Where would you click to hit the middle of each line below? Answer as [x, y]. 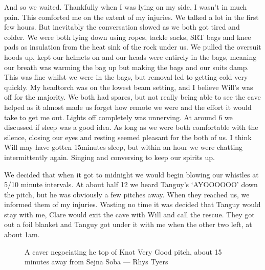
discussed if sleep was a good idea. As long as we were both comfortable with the [131, 127]
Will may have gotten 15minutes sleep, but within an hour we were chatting [124, 147]
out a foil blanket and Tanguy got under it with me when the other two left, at [128, 224]
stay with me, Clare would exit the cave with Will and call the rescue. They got [129, 214]
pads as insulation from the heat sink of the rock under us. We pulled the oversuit [133, 47]
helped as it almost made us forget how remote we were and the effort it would [128, 107]
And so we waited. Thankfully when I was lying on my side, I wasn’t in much [126, 7]
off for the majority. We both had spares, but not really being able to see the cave [132, 97]
